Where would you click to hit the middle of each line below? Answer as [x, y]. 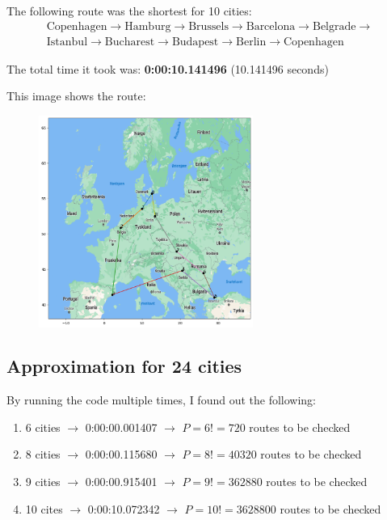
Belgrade [334, 26]
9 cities [43, 482]
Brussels [208, 26]
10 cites [44, 508]
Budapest [195, 42]
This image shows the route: [76, 96]
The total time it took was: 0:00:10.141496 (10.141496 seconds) [168, 68]
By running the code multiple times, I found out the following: [162, 400]
